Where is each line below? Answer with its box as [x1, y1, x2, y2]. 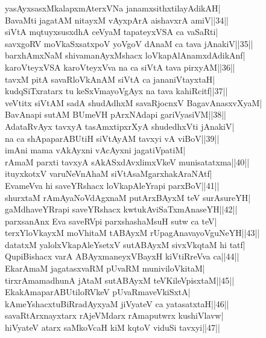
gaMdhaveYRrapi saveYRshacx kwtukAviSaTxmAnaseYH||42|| [5, 203, 238, 215]
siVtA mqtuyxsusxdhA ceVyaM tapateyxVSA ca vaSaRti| [5, 25, 218, 38]
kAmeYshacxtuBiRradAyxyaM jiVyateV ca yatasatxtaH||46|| [5, 297, 229, 310]
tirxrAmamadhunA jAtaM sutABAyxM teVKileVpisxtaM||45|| [5, 273, 235, 286]
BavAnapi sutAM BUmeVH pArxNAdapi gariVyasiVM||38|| [5, 108, 226, 121]
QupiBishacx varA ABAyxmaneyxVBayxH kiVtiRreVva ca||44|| [5, 250, 239, 263]
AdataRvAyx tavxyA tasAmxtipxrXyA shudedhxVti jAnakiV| [5, 120, 235, 132]
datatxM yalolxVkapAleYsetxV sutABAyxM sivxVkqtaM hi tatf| [5, 238, 245, 250]
